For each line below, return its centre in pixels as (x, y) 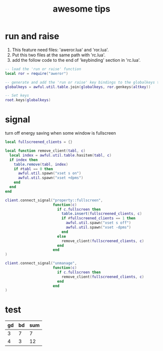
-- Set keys (17, 96)
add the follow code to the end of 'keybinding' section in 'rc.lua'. (76, 60)
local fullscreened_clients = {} (39, 142)
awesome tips (81, 9)
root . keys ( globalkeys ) (28, 100)
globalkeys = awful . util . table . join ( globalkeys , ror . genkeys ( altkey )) (78, 87)
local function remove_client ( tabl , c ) (45, 151)
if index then (24, 160)
